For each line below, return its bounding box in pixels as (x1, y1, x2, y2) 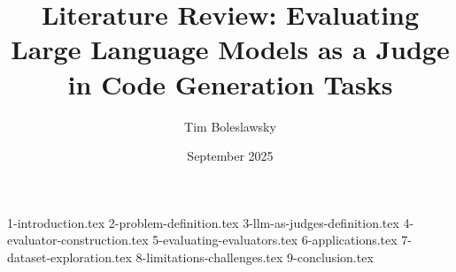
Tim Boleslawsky (184, 117, 276, 135)
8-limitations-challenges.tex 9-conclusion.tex (135, 247, 374, 266)
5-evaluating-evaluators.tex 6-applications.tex (152, 230, 398, 249)
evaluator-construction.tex (7, 230, 149, 249)
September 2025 (187, 147, 274, 165)
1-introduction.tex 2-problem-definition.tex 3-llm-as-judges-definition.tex (7, 213, 399, 231)
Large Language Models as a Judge (11, 31, 450, 67)
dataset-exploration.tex (7, 247, 132, 266)
